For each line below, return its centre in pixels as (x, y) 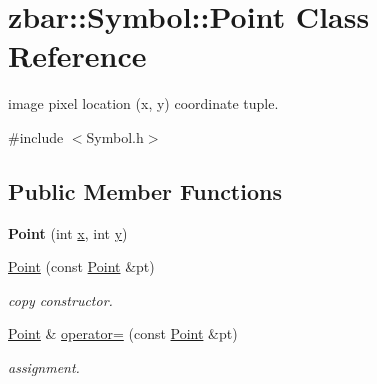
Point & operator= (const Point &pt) (123, 333)
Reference (77, 55)
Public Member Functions (145, 190)
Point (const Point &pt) (81, 266)
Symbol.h (115, 136)
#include (36, 136)
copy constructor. (60, 299)
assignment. (44, 367)
